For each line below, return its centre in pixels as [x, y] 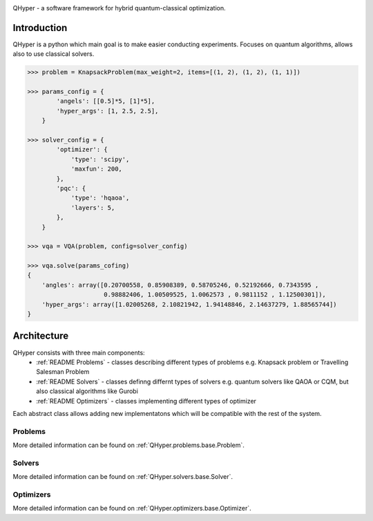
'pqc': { [71, 188]
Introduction [40, 28]
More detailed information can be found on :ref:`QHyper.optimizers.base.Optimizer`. [132, 509]
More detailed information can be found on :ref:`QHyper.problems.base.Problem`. [129, 445]
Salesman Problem [63, 372]
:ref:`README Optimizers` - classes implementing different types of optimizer [146, 401]
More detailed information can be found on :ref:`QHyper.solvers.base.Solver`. [123, 477]
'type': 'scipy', [100, 159]
